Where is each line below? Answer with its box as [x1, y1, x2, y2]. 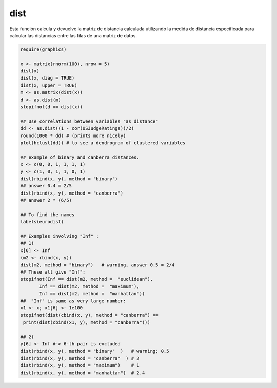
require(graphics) [20, 46, 67, 52]
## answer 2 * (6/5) [20, 198, 72, 203]
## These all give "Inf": [20, 269, 86, 275]
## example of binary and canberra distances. [20, 154, 140, 160]
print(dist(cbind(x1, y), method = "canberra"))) [23, 319, 151, 325]
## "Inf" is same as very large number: [20, 298, 126, 304]
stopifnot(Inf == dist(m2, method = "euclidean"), [20, 276, 153, 282]
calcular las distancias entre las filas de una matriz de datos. [9, 32, 137, 38]
